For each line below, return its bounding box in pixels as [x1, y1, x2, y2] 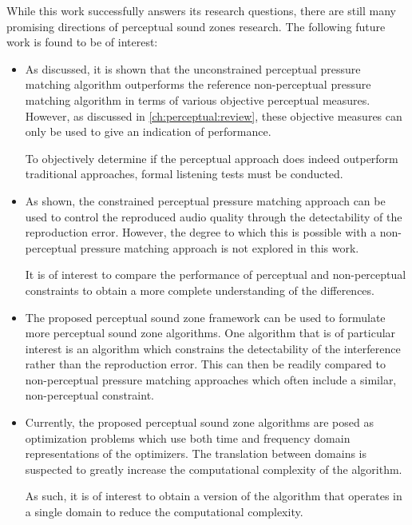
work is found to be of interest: [6, 34, 158, 50]
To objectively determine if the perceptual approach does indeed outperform [25, 149, 398, 166]
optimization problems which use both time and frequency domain [25, 429, 351, 446]
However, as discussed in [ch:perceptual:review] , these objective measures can [25, 107, 402, 124]
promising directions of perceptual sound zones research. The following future [6, 18, 386, 34]
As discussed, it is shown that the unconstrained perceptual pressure [25, 60, 361, 77]
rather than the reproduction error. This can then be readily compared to [25, 356, 386, 372]
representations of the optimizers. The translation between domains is [25, 445, 367, 462]
